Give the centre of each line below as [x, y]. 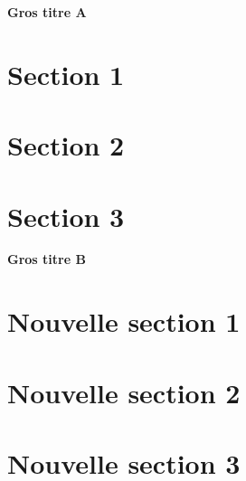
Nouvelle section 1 [124, 321]
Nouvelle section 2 [124, 392]
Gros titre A [47, 12]
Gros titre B [47, 259]
